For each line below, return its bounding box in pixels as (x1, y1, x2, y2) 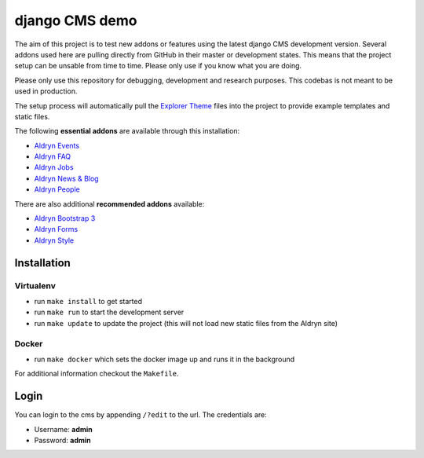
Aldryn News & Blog (34, 174, 99, 183)
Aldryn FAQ (34, 152, 71, 161)
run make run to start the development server (34, 307, 185, 317)
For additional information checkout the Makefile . (14, 369, 179, 379)
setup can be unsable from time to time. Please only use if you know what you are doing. (14, 61, 302, 71)
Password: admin (34, 435, 92, 445)
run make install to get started (34, 296, 143, 306)
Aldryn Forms (34, 225, 79, 234)
